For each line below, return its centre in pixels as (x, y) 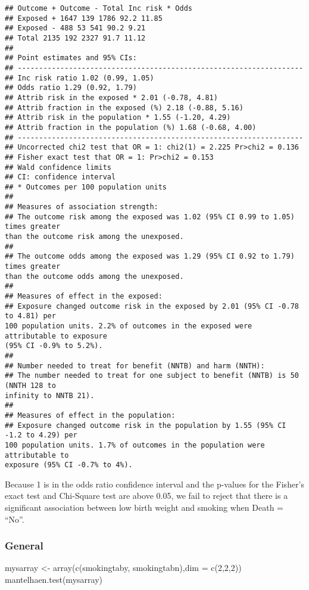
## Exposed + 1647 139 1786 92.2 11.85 (84, 18)
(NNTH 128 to (30, 385)
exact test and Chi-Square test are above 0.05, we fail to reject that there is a (146, 496)
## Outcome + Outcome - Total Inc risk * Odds (99, 8)
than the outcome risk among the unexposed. (94, 237)
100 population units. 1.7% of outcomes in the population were (135, 445)
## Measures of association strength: (82, 207)
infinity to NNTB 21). (50, 395)
